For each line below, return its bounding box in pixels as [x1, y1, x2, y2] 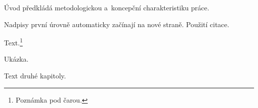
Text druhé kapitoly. [4, 71, 66, 81]
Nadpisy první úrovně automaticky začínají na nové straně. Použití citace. [4, 19, 229, 29]
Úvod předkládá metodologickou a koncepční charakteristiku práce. [4, 2, 209, 12]
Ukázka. [4, 54, 29, 64]
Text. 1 [4, 36, 23, 47]
